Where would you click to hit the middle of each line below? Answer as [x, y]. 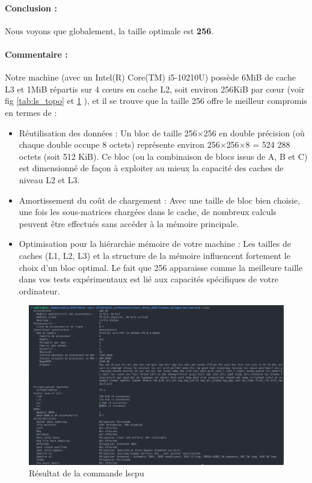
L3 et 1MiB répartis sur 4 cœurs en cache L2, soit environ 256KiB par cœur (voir [155, 89]
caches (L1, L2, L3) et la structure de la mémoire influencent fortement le [154, 255]
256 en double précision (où [254, 132]
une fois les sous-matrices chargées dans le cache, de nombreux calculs [148, 212]
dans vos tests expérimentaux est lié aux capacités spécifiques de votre [148, 279]
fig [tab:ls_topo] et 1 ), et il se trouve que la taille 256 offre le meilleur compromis [156, 101]
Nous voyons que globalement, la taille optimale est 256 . [109, 30]
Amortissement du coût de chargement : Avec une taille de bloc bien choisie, [160, 200]
